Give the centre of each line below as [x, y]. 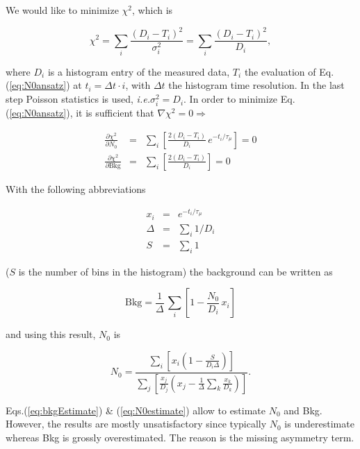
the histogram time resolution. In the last [256, 85]
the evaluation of [280, 71]
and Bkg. [303, 410]
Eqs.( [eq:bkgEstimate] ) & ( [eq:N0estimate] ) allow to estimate [136, 410]
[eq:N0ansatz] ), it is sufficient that [82, 113]
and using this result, [51, 334]
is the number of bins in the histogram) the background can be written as [175, 271]
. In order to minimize [231, 99]
